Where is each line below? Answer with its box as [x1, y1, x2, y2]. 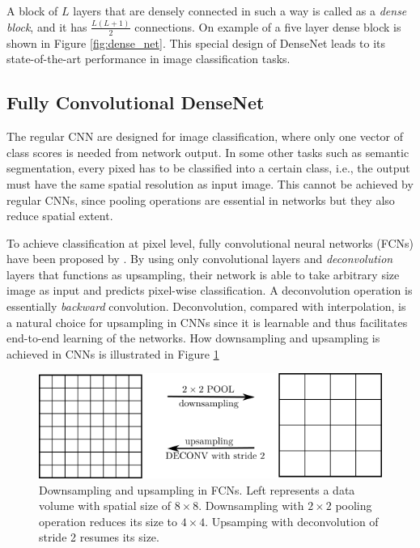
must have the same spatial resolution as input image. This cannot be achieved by [6, 175, 414, 192]
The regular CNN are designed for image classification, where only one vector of [6, 128, 404, 145]
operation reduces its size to [39, 512, 178, 529]
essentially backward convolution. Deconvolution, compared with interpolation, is [6, 298, 406, 315]
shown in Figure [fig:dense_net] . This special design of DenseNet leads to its [6, 34, 386, 51]
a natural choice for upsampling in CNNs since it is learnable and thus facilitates [6, 313, 408, 330]
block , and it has [6, 18, 87, 35]
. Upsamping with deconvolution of [205, 512, 379, 529]
